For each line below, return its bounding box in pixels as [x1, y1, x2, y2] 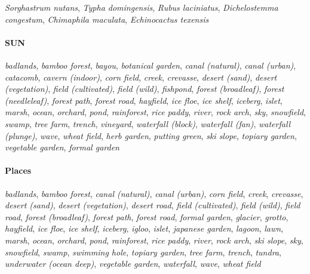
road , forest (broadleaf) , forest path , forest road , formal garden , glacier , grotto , [5, 210, 288, 223]
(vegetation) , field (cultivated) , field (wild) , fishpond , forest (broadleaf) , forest [5, 82, 284, 95]
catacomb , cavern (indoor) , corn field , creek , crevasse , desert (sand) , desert [5, 70, 277, 83]
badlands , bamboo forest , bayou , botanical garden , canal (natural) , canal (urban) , [5, 59, 296, 71]
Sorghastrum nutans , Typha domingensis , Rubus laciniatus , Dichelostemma [5, 1, 278, 13]
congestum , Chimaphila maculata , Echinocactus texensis [5, 13, 209, 25]
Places [5, 164, 32, 177]
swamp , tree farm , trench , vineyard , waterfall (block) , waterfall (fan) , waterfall [5, 117, 291, 130]
